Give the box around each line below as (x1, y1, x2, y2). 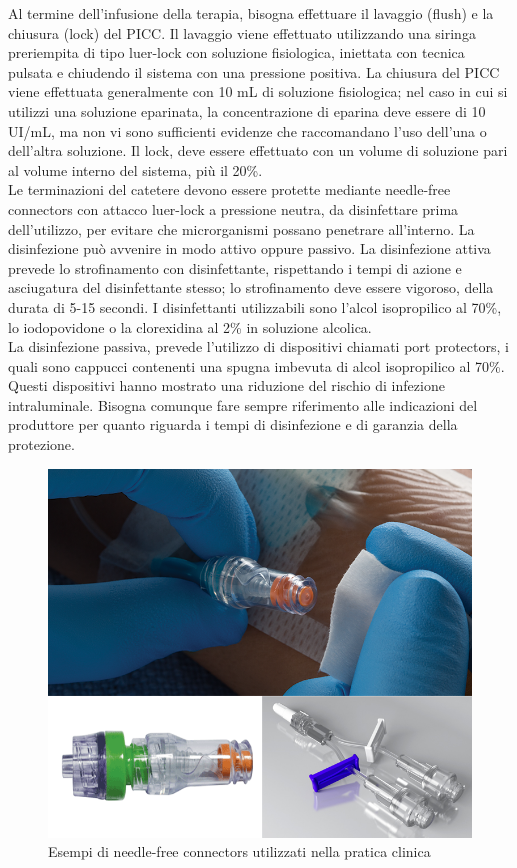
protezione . (8, 434, 75, 455)
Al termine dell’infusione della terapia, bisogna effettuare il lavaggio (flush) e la (8, 3, 494, 23)
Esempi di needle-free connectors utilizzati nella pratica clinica (48, 841, 431, 862)
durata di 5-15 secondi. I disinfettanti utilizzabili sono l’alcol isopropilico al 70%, (8, 296, 502, 317)
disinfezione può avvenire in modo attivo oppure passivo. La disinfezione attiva (8, 238, 491, 259)
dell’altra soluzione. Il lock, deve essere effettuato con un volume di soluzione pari (8, 140, 508, 161)
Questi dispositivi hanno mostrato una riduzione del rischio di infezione (8, 375, 445, 396)
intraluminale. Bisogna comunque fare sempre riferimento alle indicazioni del (8, 394, 478, 415)
